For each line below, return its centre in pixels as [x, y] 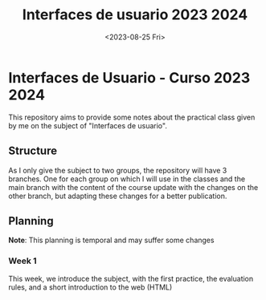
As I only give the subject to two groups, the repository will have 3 [118, 170]
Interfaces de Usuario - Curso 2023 [129, 77]
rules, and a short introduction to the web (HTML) [90, 287]
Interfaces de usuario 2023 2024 [135, 15]
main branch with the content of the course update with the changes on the [133, 187]
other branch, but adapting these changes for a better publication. [118, 196]
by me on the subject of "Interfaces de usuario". [88, 125]
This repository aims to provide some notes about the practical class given [132, 117]
